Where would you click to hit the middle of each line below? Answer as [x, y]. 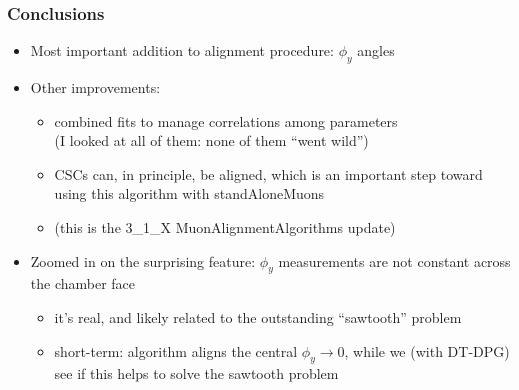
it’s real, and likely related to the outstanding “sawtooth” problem [258, 316]
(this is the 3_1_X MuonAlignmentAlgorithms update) [225, 226]
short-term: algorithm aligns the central [176, 350]
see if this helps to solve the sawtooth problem [196, 373]
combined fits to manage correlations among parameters [226, 120]
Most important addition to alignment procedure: [182, 50]
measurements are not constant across [394, 260]
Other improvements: [95, 87]
